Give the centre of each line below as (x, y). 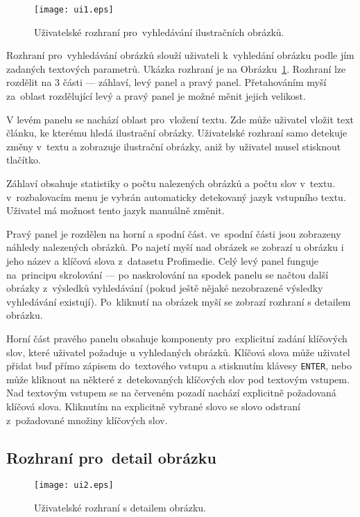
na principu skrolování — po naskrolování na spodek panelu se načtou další (168, 274)
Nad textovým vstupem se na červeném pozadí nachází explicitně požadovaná (171, 393)
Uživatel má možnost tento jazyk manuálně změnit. (115, 210)
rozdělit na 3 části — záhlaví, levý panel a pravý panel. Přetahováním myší (166, 82)
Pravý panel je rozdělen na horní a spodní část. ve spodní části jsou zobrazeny (174, 233)
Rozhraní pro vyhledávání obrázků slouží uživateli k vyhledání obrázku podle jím (180, 55)
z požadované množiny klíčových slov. (87, 420)
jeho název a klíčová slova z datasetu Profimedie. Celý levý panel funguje (162, 260)
